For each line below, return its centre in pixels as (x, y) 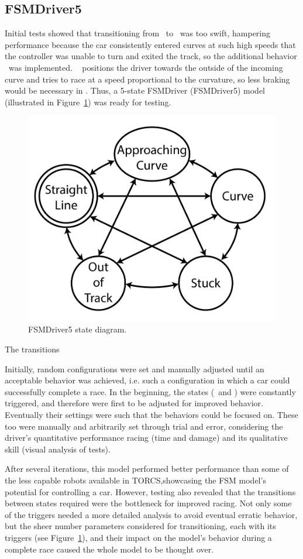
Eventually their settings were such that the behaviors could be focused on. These (151, 414)
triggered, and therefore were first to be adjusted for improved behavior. (134, 403)
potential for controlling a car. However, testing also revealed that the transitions (150, 491)
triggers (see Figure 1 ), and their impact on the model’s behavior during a (138, 537)
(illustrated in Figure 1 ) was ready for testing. (88, 102)
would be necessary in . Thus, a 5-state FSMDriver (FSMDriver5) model (135, 90)
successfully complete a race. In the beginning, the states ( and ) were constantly (150, 391)
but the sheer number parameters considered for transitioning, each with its (140, 526)
